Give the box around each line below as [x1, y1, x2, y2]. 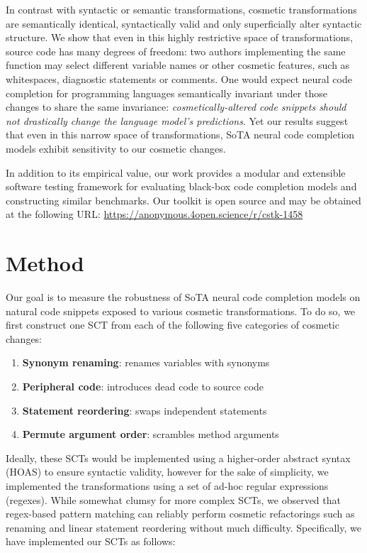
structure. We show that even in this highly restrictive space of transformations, [6, 30, 353, 45]
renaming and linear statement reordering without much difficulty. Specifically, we [6, 520, 361, 535]
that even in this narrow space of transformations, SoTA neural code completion [6, 127, 355, 142]
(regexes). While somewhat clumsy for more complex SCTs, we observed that [6, 492, 341, 507]
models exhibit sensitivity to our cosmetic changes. [6, 141, 226, 155]
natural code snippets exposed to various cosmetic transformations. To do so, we [6, 303, 356, 318]
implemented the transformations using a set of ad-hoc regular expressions [6, 478, 329, 493]
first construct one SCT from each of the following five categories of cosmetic [6, 317, 339, 332]
